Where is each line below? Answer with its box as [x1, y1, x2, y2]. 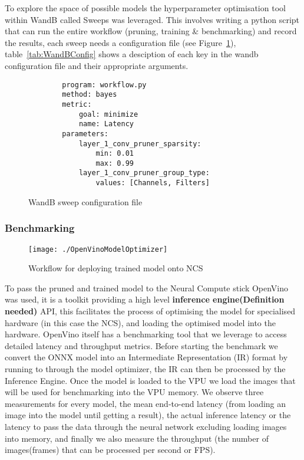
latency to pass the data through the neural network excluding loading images [5, 420, 287, 432]
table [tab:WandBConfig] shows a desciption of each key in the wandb [5, 48, 259, 60]
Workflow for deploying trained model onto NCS [28, 262, 203, 274]
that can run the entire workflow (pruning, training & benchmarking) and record [5, 25, 297, 37]
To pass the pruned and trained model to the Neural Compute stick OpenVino [5, 281, 289, 294]
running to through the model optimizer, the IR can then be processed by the [5, 363, 286, 374]
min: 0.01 [95, 149, 134, 158]
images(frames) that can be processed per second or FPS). [5, 443, 216, 456]
